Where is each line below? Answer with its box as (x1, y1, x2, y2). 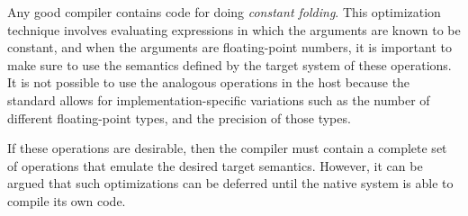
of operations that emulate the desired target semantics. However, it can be (7, 156, 423, 175)
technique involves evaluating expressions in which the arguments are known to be (7, 20, 461, 39)
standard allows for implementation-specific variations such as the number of (7, 90, 430, 109)
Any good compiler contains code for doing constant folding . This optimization (7, 3, 441, 21)
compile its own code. (7, 191, 126, 210)
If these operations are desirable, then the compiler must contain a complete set (7, 139, 447, 157)
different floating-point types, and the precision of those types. (7, 108, 351, 127)
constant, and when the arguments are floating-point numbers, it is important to (7, 38, 452, 57)
